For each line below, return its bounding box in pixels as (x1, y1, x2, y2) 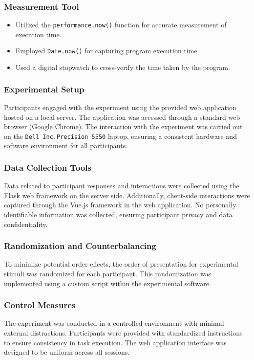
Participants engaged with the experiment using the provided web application (4, 102, 236, 112)
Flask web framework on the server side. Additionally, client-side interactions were (4, 190, 250, 200)
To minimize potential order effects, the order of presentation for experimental (4, 259, 238, 269)
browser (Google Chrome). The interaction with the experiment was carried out (4, 121, 243, 132)
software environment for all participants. (4, 140, 128, 151)
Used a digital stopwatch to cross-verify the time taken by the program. (15, 62, 230, 72)
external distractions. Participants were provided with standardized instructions (4, 327, 243, 337)
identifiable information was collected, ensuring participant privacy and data (4, 209, 233, 219)
